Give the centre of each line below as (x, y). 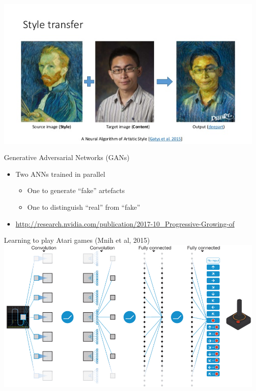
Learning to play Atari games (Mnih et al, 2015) (77, 240)
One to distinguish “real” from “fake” (84, 207)
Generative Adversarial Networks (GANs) (67, 157)
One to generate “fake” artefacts (76, 190)
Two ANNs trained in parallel (60, 174)
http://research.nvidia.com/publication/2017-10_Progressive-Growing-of (125, 223)
